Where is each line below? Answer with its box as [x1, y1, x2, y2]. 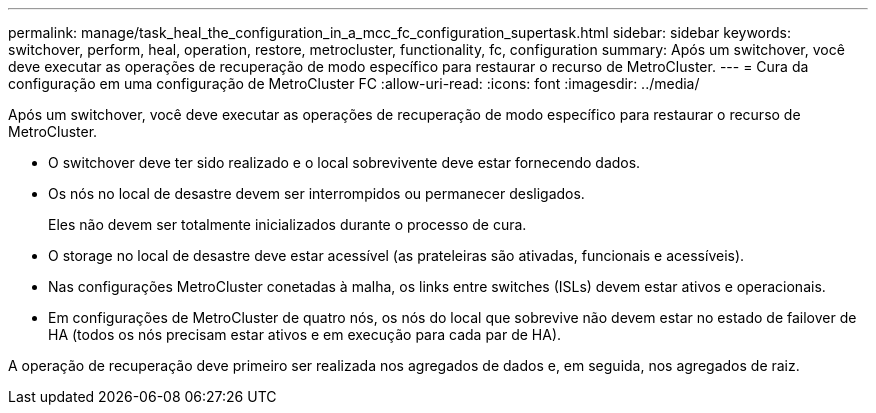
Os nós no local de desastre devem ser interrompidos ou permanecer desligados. [48, 185, 585, 202]
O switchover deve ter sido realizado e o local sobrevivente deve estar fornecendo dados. [48, 154, 641, 171]
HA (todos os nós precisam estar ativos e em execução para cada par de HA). [48, 326, 562, 343]
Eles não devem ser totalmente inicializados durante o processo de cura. [48, 216, 527, 233]
